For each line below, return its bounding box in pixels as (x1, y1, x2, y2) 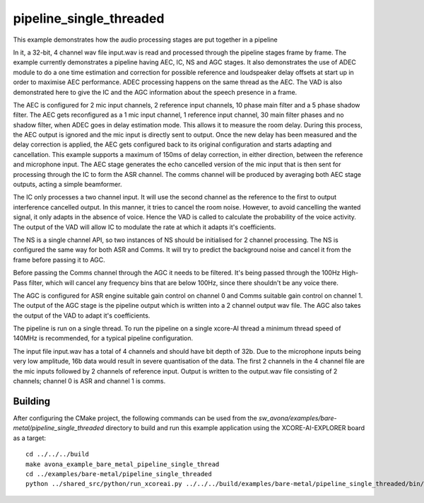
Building (13, 395, 51, 407)
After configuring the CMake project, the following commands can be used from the (13, 414, 257, 422)
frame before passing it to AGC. (13, 255, 105, 264)
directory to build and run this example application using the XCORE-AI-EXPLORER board (105, 424, 365, 432)
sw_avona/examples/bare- (258, 414, 337, 422)
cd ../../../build (25, 450, 90, 458)
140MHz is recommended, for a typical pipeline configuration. (13, 334, 194, 342)
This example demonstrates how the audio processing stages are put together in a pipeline (13, 35, 278, 44)
